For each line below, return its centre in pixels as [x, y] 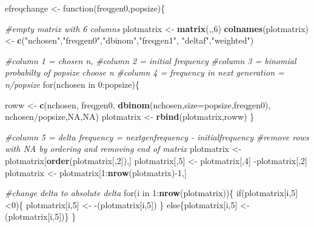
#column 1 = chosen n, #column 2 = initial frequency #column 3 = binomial [151, 60]
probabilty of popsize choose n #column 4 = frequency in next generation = [145, 72]
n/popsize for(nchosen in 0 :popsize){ [72, 84]
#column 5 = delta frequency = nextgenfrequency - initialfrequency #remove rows [157, 137]
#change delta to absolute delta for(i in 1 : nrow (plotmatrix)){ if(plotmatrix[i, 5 [150, 193]
